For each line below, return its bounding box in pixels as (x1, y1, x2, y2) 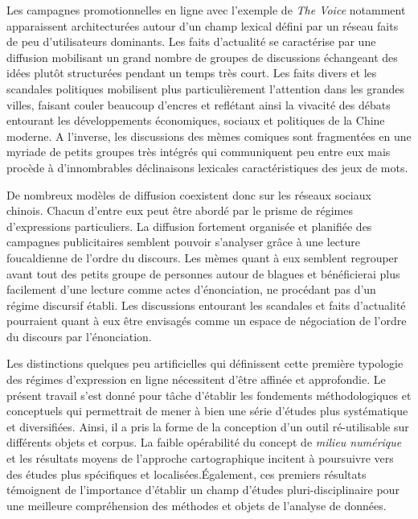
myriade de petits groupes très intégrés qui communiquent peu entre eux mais (6, 143, 391, 160)
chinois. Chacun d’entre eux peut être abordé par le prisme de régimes (6, 202, 353, 219)
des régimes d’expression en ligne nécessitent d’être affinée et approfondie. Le (6, 371, 386, 388)
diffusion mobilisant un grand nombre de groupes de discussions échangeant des (6, 48, 398, 65)
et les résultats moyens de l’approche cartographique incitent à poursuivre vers (6, 450, 394, 467)
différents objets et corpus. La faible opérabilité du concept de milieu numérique (6, 434, 402, 451)
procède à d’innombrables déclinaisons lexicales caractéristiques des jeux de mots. (6, 159, 408, 175)
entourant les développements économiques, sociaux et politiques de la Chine (6, 112, 385, 129)
